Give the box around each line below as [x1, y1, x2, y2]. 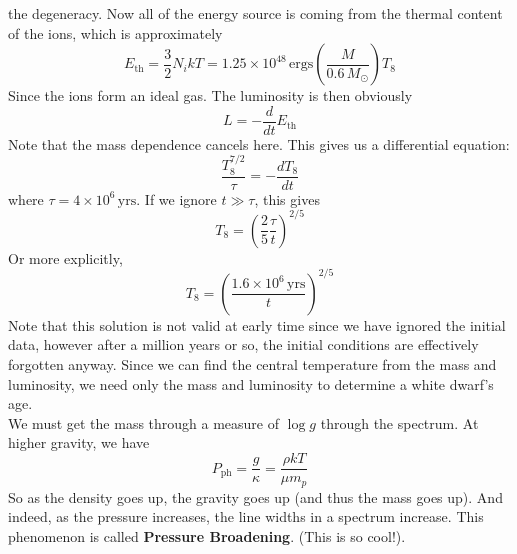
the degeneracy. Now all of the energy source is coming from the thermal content [8, 3, 503, 23]
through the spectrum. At [320, 412, 479, 433]
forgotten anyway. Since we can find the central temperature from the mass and [8, 354, 497, 375]
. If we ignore [136, 188, 217, 209]
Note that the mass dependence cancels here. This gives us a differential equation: [8, 133, 510, 154]
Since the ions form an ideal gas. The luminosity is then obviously [8, 85, 413, 106]
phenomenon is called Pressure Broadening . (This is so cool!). [8, 525, 406, 546]
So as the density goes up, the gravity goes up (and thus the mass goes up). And [8, 486, 503, 507]
